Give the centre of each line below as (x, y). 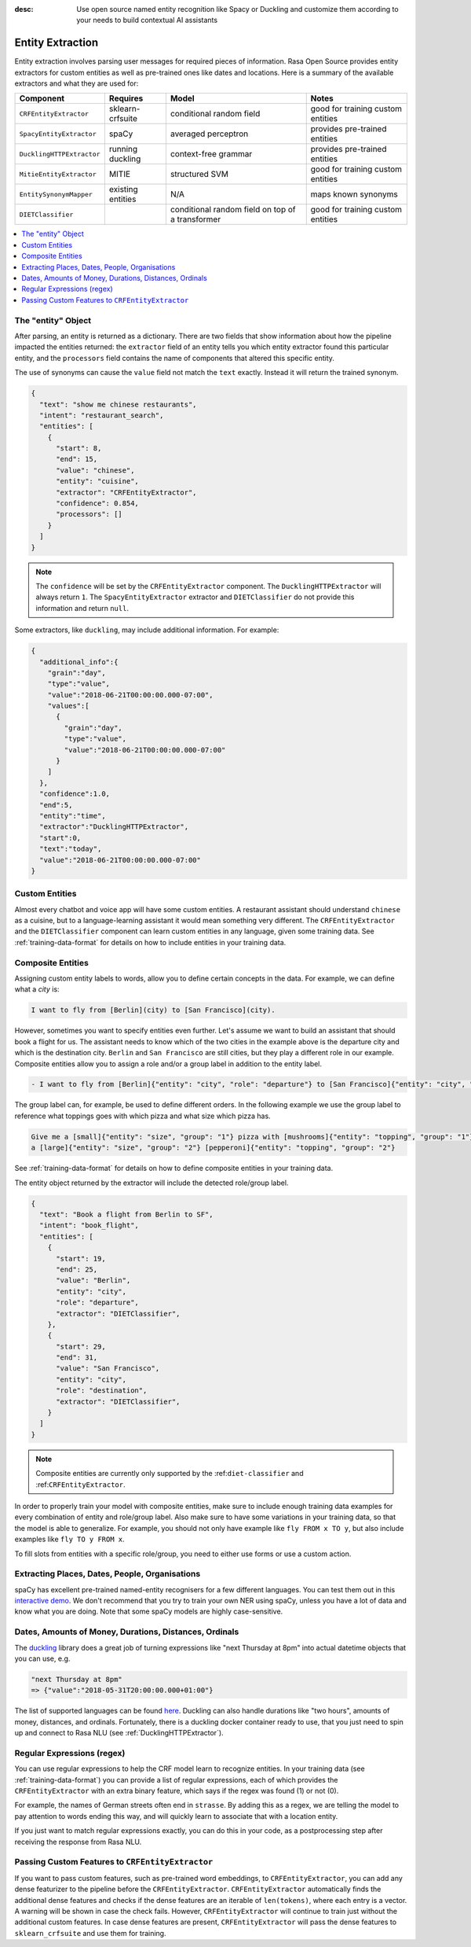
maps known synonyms (354, 194)
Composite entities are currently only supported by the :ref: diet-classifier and (170, 1474)
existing (123, 190)
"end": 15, (77, 459)
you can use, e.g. (42, 1658)
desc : (24, 9)
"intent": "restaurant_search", (102, 415)
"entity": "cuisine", (97, 481)
